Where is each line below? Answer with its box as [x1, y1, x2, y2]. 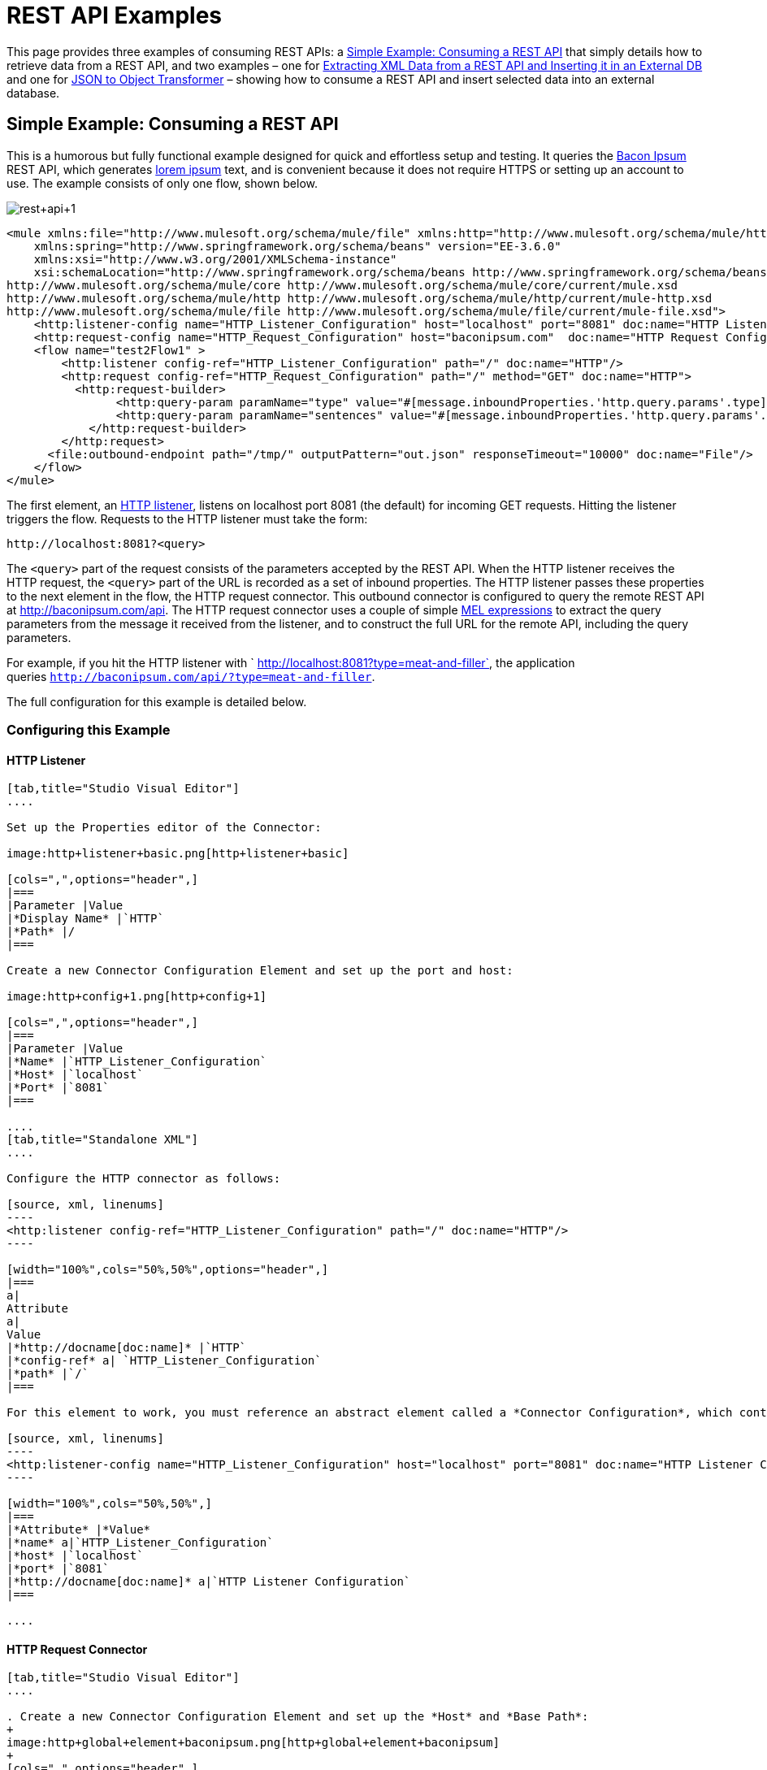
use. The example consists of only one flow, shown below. [6, 176, 318, 190]
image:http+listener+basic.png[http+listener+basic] [6, 847, 349, 861]
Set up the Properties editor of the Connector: [6, 821, 322, 835]
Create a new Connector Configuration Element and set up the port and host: [6, 964, 513, 978]
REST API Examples [6, 2, 222, 29]
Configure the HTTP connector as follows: [6, 1172, 281, 1186]
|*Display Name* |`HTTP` [6, 912, 164, 926]
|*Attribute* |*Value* [6, 1523, 151, 1537]
